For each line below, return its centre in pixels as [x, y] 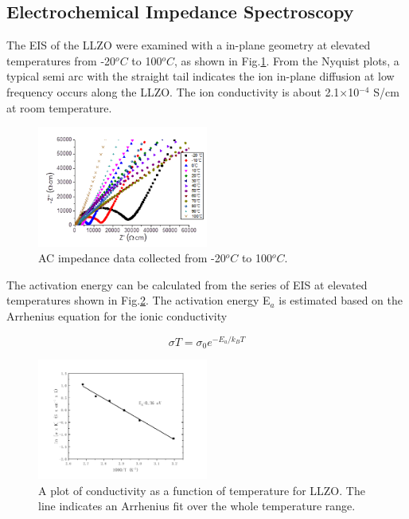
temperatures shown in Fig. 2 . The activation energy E [138, 300]
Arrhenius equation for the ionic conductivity [117, 315]
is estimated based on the [341, 300]
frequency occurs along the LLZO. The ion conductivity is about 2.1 [173, 91]
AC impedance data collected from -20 [132, 258]
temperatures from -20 [61, 60]
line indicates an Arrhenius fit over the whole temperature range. [197, 506]
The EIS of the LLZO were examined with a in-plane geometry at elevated [189, 45]
